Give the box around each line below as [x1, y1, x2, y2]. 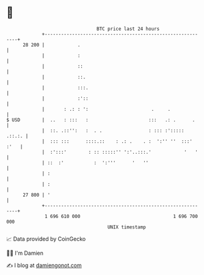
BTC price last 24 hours [97, 26, 160, 32]
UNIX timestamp [107, 224, 147, 230]
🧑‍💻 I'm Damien [6, 249, 44, 257]
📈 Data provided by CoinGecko [6, 235, 86, 243]
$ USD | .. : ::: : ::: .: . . [6, 116, 195, 123]
